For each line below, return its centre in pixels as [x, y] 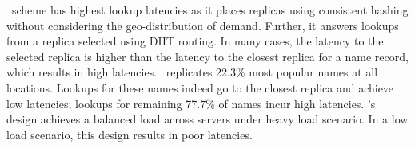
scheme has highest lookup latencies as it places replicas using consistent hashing [210, 10]
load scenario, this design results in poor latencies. [130, 134]
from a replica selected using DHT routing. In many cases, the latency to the [195, 41]
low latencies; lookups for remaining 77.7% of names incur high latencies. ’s [191, 103]
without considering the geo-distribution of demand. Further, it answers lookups [203, 25]
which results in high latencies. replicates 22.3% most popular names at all [192, 72]
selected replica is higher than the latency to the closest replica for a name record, [207, 56]
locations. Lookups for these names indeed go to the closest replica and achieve [200, 87]
